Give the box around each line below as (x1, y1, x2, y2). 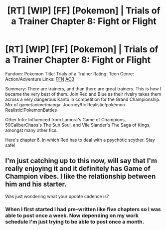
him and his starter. (5, 180, 67, 189)
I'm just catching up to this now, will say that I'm (5, 157, 158, 165)
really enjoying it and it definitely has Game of (5, 165, 151, 173)
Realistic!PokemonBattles (5, 107, 57, 113)
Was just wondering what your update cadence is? (5, 193, 109, 199)
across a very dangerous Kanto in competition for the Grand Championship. (5, 96, 161, 102)
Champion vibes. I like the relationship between (5, 172, 156, 181)
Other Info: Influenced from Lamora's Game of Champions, (5, 116, 126, 122)
